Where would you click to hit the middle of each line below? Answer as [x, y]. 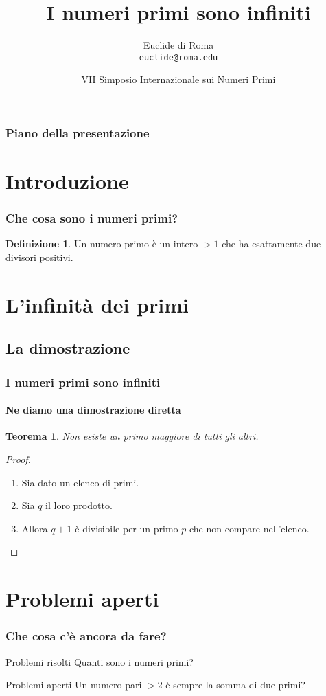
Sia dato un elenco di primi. [80, 482]
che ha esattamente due [271, 244]
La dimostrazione [68, 348]
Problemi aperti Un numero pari [74, 685]
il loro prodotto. [79, 505]
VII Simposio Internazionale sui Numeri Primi [178, 79]
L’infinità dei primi [97, 304]
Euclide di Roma [178, 45]
